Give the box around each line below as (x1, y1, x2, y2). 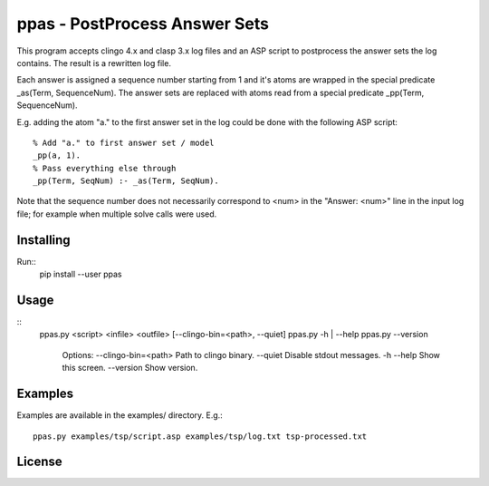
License (16, 454, 62, 470)
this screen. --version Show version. (62, 363, 198, 374)
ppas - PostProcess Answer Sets (16, 14, 270, 34)
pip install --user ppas (39, 268, 122, 280)
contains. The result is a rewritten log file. (16, 57, 172, 68)
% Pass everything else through (33, 163, 177, 173)
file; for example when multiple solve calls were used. (16, 209, 217, 219)
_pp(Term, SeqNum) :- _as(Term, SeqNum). (33, 176, 219, 186)
